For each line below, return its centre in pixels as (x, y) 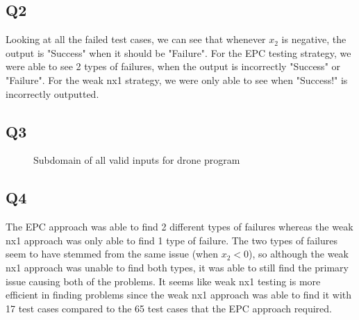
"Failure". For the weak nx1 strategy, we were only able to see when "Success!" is (177, 79)
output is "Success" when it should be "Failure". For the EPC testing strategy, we (178, 52)
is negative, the (314, 39)
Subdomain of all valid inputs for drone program (137, 160)
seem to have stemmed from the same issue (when (112, 254)
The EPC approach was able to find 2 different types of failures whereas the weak (179, 227)
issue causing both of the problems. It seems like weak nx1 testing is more (163, 281)
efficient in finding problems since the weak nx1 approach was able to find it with (179, 295)
